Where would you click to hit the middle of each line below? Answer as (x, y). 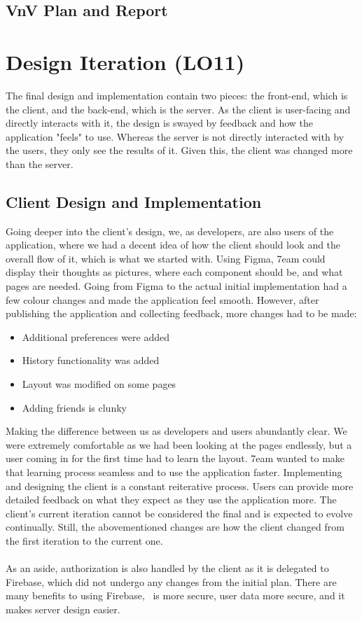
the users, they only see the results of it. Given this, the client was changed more (179, 150)
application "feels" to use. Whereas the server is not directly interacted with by (175, 136)
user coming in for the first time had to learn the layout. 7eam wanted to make (175, 458)
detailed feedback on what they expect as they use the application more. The (171, 500)
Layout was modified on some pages (99, 384)
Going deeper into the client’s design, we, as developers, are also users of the (170, 231)
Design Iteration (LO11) (125, 61)
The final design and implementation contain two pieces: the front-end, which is (177, 95)
